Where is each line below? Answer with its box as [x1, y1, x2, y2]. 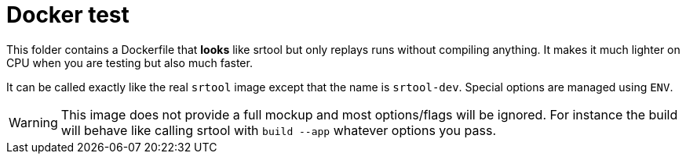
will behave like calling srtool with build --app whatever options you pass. [60, 122, 496, 138]
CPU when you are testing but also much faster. [6, 55, 253, 69]
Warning [9, 114, 58, 130]
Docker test [6, 2, 130, 28]
